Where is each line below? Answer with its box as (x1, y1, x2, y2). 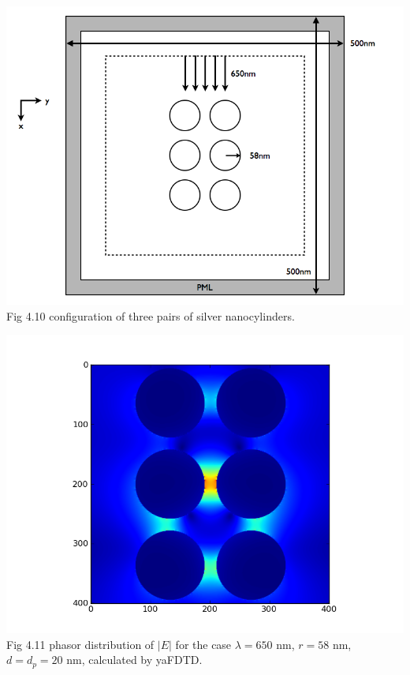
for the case (175, 636, 232, 652)
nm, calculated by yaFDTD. (66, 651, 203, 668)
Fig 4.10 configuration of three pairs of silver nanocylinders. (6, 307, 295, 324)
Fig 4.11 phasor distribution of (6, 636, 155, 652)
